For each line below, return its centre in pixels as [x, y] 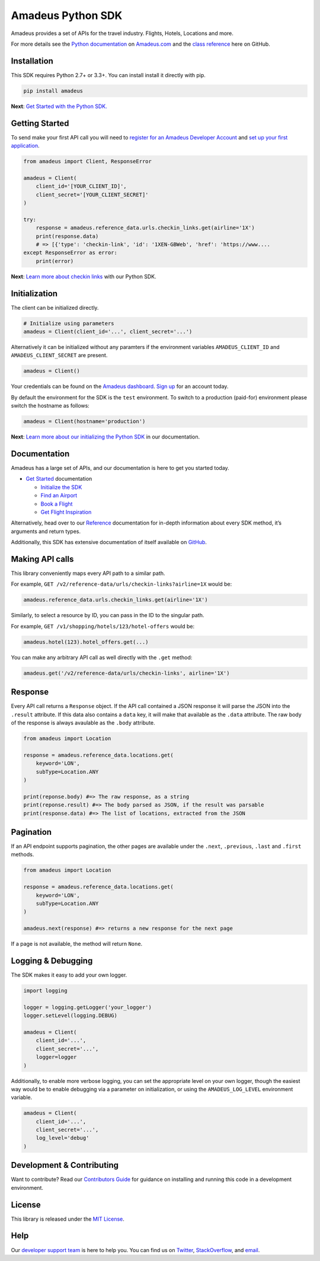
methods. [23, 855]
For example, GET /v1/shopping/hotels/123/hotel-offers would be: [103, 626]
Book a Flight [57, 504]
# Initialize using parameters [69, 323]
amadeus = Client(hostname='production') [84, 422]
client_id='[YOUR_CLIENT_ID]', [81, 186]
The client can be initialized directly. [55, 307]
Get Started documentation [59, 479]
